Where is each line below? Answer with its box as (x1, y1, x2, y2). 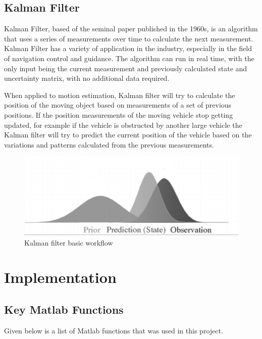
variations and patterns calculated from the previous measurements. (4, 139, 214, 150)
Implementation (4, 267, 117, 287)
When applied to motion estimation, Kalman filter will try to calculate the (4, 89, 235, 100)
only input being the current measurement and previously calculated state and (4, 63, 247, 73)
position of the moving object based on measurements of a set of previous (4, 100, 232, 110)
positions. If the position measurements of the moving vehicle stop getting (4, 109, 233, 120)
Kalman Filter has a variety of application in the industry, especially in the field (4, 43, 252, 54)
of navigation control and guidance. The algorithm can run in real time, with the (4, 53, 254, 63)
